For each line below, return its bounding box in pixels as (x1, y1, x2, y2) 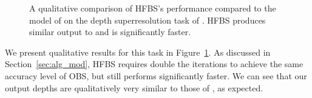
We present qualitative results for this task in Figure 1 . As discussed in (5, 45, 271, 58)
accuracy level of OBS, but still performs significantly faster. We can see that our (5, 69, 307, 82)
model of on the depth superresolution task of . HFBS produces (29, 13, 266, 26)
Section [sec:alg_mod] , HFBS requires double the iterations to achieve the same (5, 57, 304, 70)
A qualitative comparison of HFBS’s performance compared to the (29, 2, 276, 14)
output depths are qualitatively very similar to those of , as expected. (5, 81, 263, 94)
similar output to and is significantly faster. (29, 25, 191, 38)
